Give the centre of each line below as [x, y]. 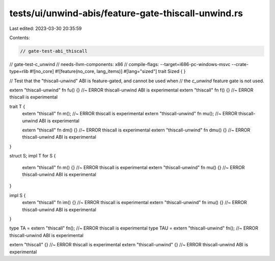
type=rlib [19, 72]
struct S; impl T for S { [33, 156]
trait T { [17, 106]
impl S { [18, 195]
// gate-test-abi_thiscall [54, 51]
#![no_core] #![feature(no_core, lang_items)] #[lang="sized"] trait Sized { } [108, 72]
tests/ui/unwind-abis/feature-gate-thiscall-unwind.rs [126, 13]
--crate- [240, 64]
